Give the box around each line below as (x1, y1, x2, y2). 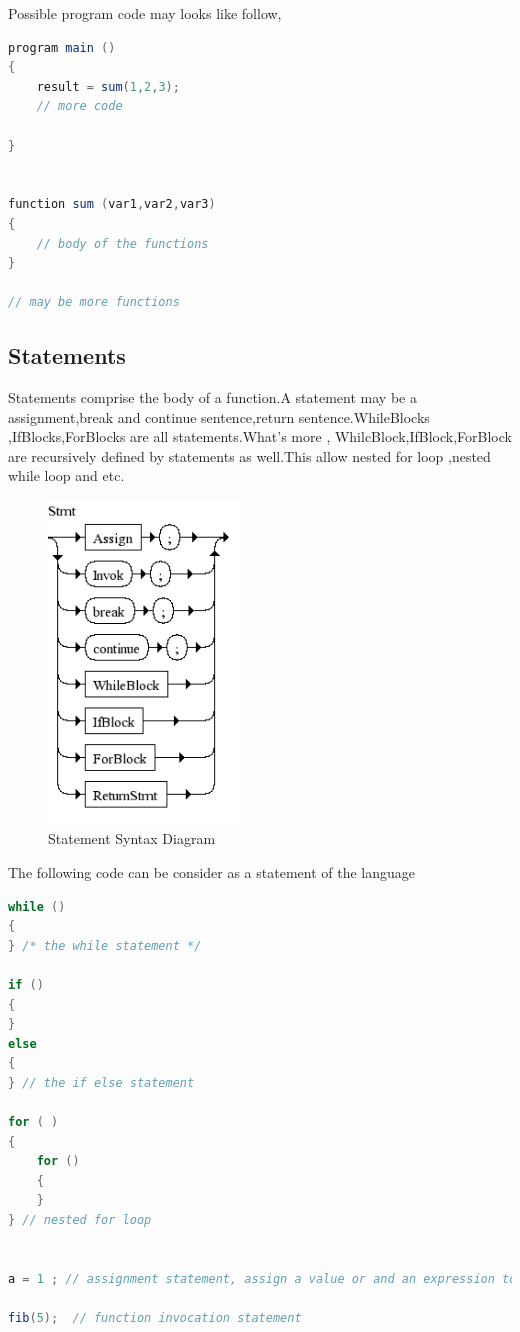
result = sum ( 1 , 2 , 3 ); (36, 79, 180, 94)
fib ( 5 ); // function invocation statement (8, 1311, 302, 1326)
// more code (36, 99, 123, 114)
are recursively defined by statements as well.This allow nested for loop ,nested (8, 445, 491, 466)
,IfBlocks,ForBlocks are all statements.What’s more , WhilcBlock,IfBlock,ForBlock (8, 426, 512, 447)
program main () (8, 40, 116, 55)
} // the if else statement (8, 1075, 195, 1090)
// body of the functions (36, 236, 209, 251)
